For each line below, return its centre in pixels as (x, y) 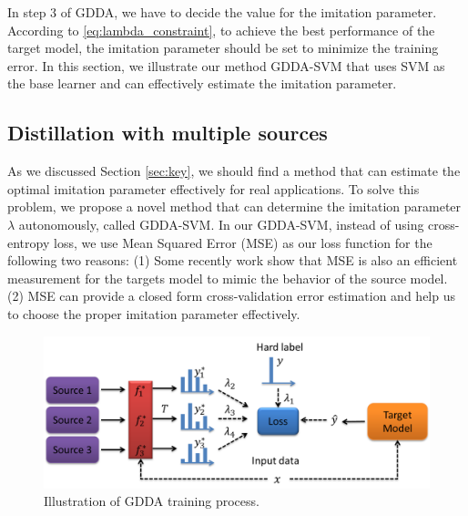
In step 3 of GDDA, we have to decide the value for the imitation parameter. (222, 12)
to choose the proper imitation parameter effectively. (154, 313)
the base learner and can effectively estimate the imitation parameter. (202, 83)
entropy (29, 242)
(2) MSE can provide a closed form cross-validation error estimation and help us (231, 296)
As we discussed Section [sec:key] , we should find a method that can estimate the (234, 171)
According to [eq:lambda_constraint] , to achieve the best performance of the (221, 30)
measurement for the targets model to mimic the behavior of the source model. (228, 278)
